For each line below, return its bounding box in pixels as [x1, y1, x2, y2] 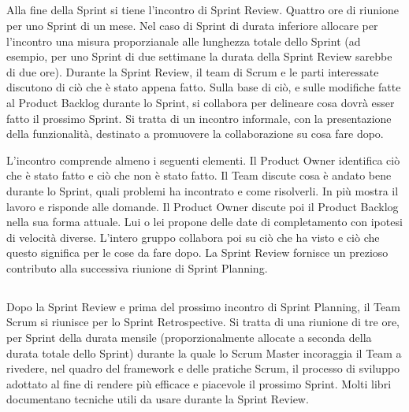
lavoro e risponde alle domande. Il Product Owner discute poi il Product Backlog [6, 198, 399, 214]
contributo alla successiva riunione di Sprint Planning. [6, 259, 268, 276]
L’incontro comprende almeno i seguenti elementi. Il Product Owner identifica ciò [6, 151, 400, 168]
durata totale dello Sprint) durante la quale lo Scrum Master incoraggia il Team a [6, 344, 402, 361]
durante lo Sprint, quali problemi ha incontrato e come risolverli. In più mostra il [6, 182, 399, 199]
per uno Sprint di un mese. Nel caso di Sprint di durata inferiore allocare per [6, 17, 378, 33]
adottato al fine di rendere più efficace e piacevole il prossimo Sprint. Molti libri [6, 375, 392, 392]
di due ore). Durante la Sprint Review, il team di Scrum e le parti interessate [6, 63, 379, 80]
